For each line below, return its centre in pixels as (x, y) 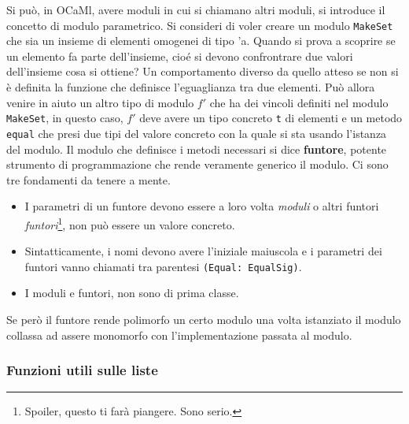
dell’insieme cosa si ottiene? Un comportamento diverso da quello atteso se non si (203, 71)
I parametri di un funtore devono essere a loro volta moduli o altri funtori (202, 206)
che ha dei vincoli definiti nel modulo (299, 102)
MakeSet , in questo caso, (65, 118)
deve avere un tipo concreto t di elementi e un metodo (271, 118)
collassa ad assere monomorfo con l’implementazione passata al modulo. (179, 335)
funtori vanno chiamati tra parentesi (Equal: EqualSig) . (163, 266)
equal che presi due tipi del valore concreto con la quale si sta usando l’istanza (197, 133)
